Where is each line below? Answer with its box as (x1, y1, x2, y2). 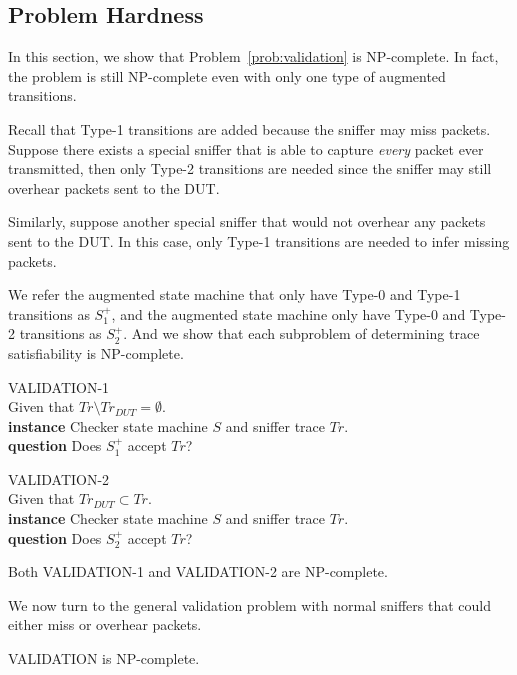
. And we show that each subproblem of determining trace (123, 323, 480, 344)
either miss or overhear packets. (8, 614, 202, 635)
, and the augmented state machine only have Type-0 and (111, 303, 466, 324)
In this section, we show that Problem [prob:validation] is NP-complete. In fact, (8, 46, 499, 67)
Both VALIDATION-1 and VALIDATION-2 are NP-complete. (8, 561, 388, 582)
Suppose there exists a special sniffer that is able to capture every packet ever (8, 138, 484, 159)
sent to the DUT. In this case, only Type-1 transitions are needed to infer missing (8, 230, 510, 251)
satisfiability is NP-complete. (8, 342, 184, 363)
